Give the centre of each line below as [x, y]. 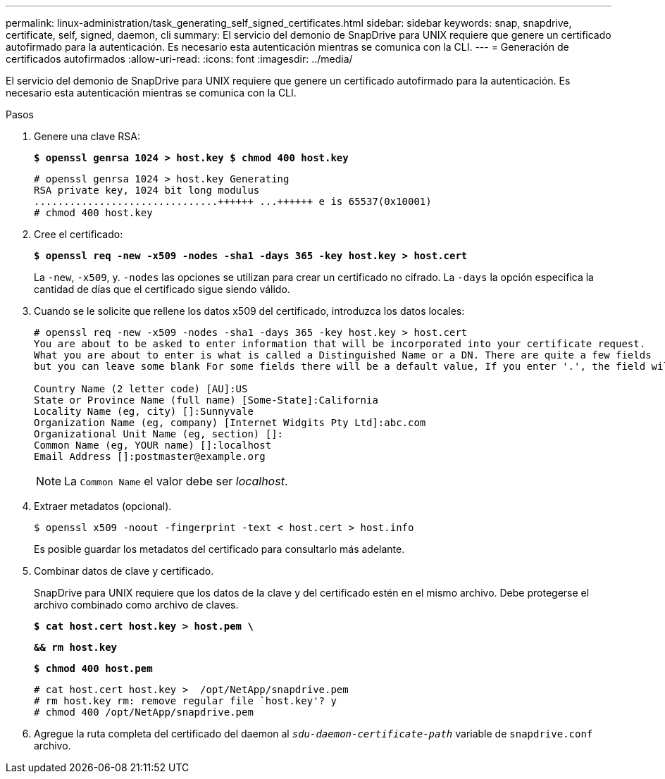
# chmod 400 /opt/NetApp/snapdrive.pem [144, 712]
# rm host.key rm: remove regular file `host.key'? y [185, 701]
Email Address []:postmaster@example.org [150, 456]
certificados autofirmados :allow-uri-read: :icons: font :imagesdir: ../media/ [179, 59]
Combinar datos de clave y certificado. [124, 571]
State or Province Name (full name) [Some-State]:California [206, 400]
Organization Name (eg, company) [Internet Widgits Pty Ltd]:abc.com [230, 423]
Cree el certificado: [79, 234]
